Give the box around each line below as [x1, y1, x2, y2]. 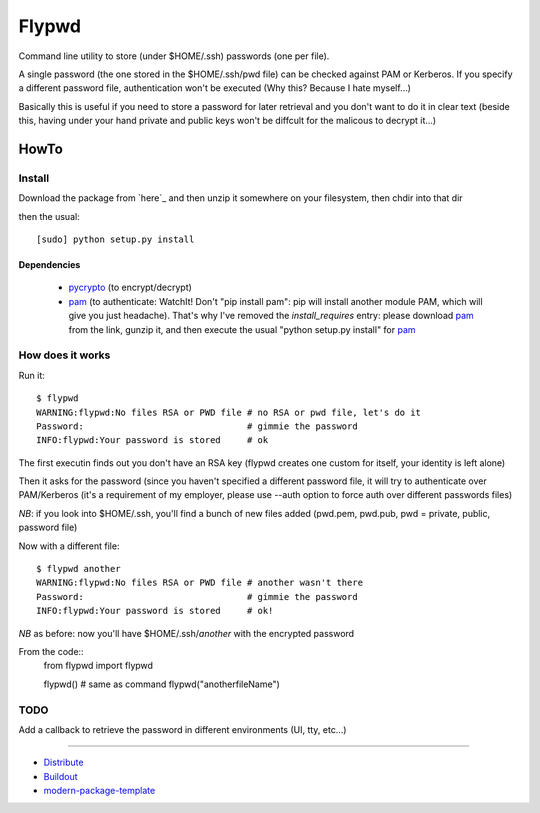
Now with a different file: [18, 540, 120, 552]
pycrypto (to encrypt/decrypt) [68, 281, 192, 294]
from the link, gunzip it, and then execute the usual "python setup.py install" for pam [68, 323, 416, 335]
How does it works [18, 348, 111, 362]
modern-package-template [43, 785, 156, 797]
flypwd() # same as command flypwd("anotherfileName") [43, 678, 280, 690]
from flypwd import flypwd [43, 660, 154, 672]
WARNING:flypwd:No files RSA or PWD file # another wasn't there [36, 577, 364, 589]
